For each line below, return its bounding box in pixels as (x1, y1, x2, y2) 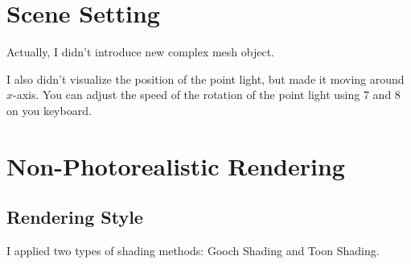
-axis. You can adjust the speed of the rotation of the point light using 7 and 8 (13, 86, 401, 103)
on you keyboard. (6, 101, 92, 118)
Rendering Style (6, 204, 143, 229)
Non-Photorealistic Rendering (6, 149, 345, 182)
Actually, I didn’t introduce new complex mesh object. (6, 43, 275, 60)
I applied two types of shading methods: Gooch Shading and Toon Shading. (6, 242, 380, 259)
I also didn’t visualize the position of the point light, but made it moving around (6, 70, 405, 87)
